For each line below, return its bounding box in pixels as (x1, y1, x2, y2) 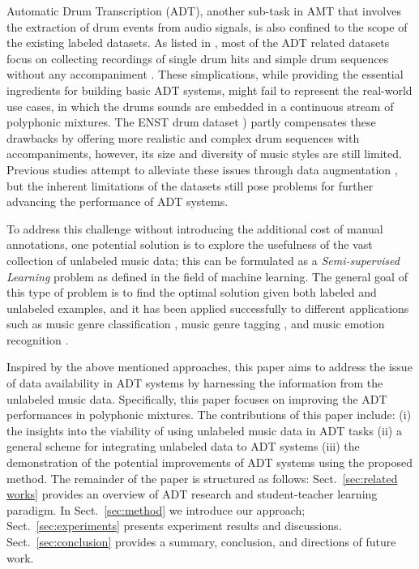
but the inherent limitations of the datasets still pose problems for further (6, 177, 374, 194)
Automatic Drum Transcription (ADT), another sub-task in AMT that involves (6, 2, 401, 19)
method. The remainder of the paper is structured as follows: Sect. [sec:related (6, 469, 398, 486)
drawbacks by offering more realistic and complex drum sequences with (6, 129, 360, 146)
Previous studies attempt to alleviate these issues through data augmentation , (6, 160, 398, 178)
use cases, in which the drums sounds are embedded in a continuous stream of (6, 97, 394, 114)
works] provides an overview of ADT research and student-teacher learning (6, 486, 378, 503)
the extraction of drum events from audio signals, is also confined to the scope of (6, 18, 408, 35)
